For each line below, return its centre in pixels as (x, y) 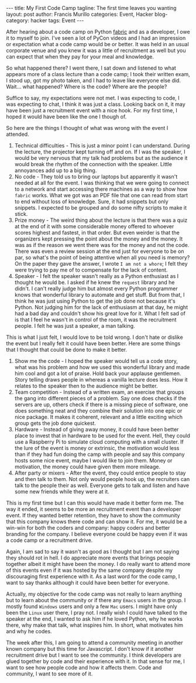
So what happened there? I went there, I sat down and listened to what (91, 68)
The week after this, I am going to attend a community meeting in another (94, 643)
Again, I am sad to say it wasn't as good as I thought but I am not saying (93, 552)
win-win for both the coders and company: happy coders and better (88, 528)
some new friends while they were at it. (62, 492)
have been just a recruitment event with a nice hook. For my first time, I (92, 110)
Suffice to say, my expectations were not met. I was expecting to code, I (93, 98)
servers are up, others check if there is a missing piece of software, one (101, 404)
